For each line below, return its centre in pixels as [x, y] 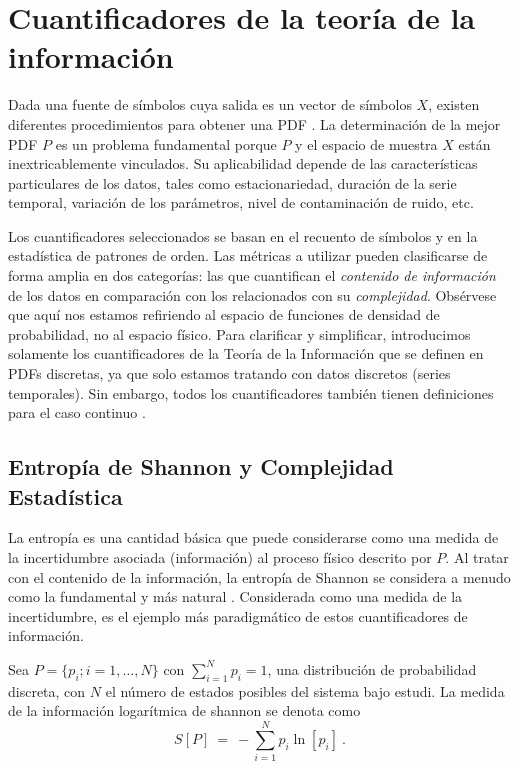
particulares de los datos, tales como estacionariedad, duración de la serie [232, 182]
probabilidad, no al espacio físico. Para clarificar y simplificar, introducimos [239, 333]
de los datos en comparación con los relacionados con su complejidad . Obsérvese [252, 294]
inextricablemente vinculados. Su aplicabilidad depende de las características [243, 163]
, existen [454, 104]
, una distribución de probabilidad [372, 668]
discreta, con [47, 690]
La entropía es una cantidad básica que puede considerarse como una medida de [253, 537]
